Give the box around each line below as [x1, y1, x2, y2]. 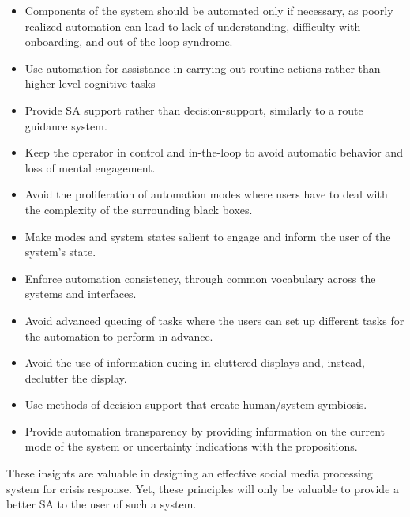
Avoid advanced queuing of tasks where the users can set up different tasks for [24, 311, 404, 328]
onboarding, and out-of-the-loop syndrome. [24, 33, 233, 50]
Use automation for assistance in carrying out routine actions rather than [24, 59, 381, 76]
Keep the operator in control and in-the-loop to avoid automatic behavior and [24, 144, 403, 160]
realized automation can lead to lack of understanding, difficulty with [24, 17, 361, 34]
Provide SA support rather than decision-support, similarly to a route [24, 101, 363, 118]
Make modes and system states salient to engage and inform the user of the [24, 228, 391, 244]
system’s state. [24, 243, 96, 260]
